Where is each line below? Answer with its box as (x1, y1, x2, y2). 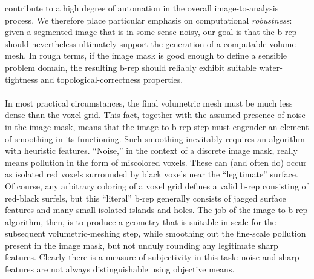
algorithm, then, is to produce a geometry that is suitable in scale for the (5, 215, 276, 228)
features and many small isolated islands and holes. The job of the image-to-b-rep (5, 203, 308, 216)
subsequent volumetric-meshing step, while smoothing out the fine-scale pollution (5, 227, 306, 240)
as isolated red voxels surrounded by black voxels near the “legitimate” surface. (5, 168, 298, 180)
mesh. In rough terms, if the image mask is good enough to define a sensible (5, 49, 287, 62)
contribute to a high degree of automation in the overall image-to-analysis (5, 2, 279, 14)
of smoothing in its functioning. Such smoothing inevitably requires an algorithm (5, 132, 305, 145)
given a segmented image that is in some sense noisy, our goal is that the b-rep (5, 25, 297, 38)
